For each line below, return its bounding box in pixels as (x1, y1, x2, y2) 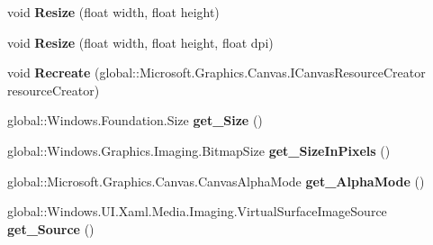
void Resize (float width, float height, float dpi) (7, 32, 274, 51)
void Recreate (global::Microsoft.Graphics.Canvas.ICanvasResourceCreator (7, 63, 426, 82)
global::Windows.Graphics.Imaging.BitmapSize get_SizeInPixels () (7, 141, 391, 159)
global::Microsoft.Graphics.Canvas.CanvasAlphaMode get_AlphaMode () (7, 171, 425, 190)
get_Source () (7, 219, 95, 238)
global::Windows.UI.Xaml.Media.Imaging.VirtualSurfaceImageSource (7, 202, 387, 221)
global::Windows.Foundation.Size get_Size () (7, 111, 263, 130)
